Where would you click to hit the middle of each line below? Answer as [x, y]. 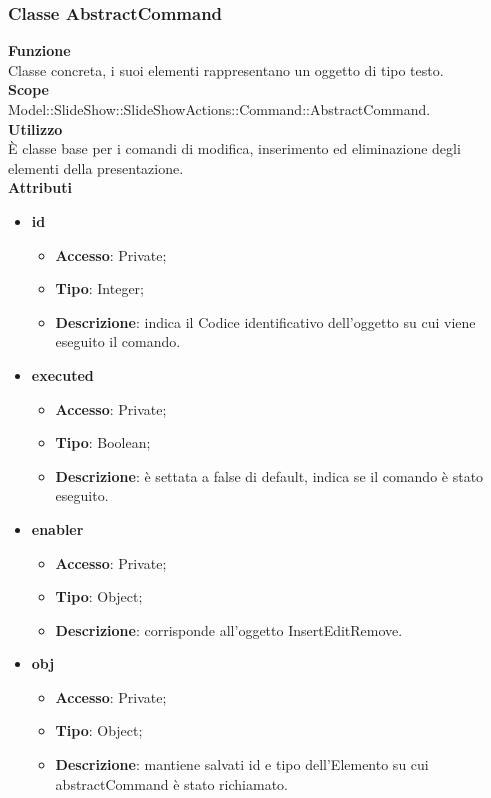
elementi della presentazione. [96, 167]
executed [62, 374]
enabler [57, 528]
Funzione [39, 50]
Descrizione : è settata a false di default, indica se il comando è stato [269, 475]
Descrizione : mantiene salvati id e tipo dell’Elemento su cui [242, 764]
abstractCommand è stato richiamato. [171, 783]
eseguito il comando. [118, 341]
